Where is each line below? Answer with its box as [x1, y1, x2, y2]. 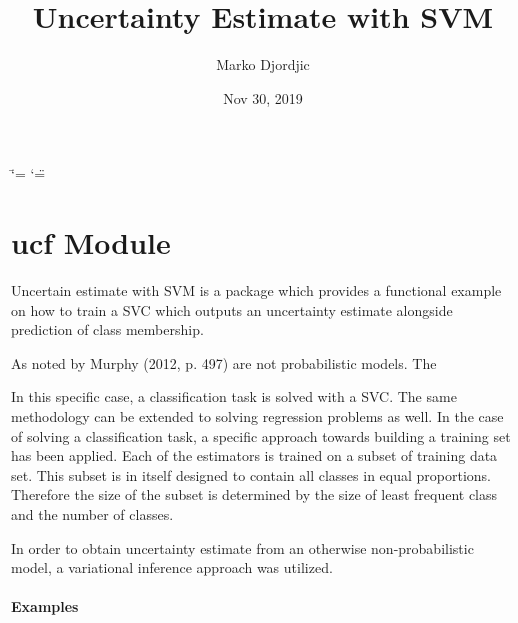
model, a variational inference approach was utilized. [11, 557, 333, 578]
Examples [11, 596, 79, 617]
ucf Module [11, 222, 171, 263]
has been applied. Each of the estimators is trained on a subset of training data [11, 445, 498, 466]
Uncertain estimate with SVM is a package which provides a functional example [11, 280, 502, 301]
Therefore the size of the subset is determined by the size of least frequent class [11, 484, 498, 505]
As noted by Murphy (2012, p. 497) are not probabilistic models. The [11, 352, 437, 373]
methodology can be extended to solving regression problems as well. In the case [11, 406, 504, 426]
